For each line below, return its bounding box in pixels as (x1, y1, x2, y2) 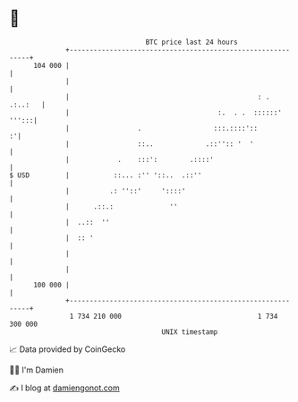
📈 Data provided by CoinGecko (9, 344, 126, 355)
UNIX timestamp (161, 327, 218, 337)
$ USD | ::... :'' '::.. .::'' (9, 170, 202, 180)
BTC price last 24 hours (145, 38, 239, 47)
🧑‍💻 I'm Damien (9, 364, 64, 375)
